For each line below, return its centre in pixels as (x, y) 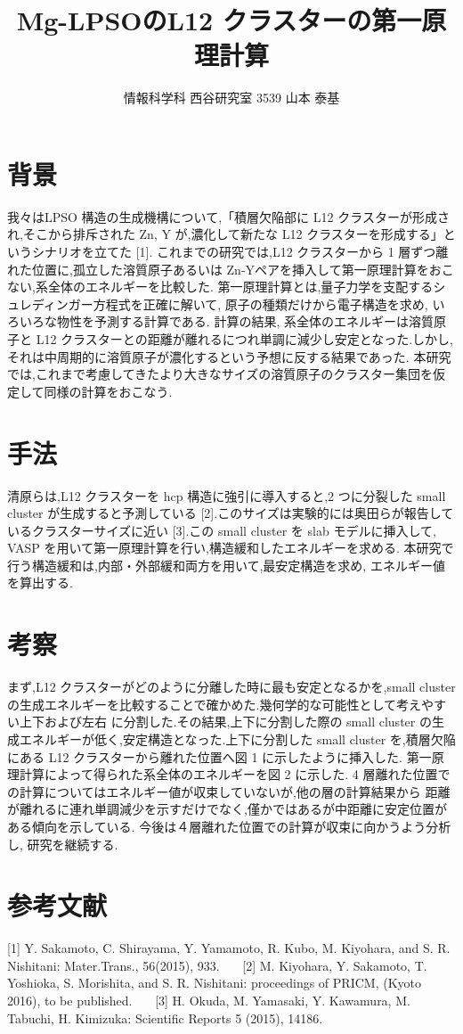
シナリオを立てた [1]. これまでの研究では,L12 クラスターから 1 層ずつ (234, 252)
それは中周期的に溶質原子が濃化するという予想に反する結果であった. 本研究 (229, 356)
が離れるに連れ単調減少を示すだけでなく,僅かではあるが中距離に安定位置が (227, 809)
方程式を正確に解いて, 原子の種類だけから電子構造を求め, (260, 304)
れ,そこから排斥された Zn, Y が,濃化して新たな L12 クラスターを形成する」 (225, 234)
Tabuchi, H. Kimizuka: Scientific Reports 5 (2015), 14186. (165, 1018)
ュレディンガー (50, 304)
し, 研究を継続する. (63, 844)
